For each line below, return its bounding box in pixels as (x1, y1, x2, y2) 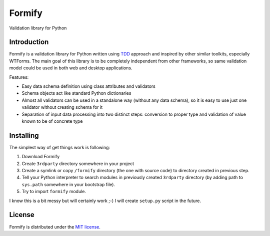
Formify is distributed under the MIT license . (9, 224, 101, 230)
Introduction (9, 38, 49, 46)
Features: (9, 74, 29, 80)
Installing (9, 131, 39, 140)
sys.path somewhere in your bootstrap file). (21, 181, 115, 187)
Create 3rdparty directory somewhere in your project (21, 160, 134, 167)
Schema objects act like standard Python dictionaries (21, 90, 131, 96)
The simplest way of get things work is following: (9, 144, 110, 150)
